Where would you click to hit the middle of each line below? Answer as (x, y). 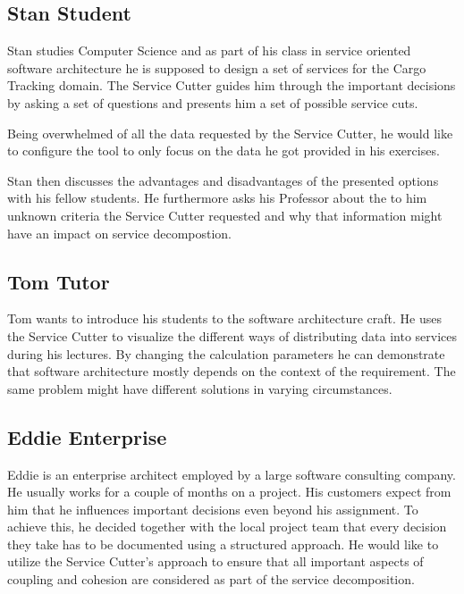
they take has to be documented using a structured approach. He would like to (223, 544)
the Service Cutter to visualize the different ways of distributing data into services (232, 335)
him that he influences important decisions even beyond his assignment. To (213, 509)
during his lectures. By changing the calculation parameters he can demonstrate (226, 353)
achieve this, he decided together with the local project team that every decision (227, 527)
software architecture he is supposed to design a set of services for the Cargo (217, 67)
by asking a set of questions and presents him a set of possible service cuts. (213, 102)
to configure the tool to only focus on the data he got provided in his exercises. (224, 151)
